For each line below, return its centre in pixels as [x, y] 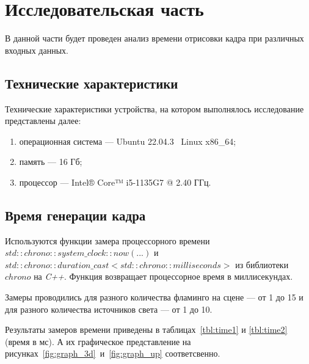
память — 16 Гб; [51, 162]
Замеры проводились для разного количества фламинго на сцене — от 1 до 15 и [154, 297]
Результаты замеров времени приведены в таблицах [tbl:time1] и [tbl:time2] [146, 329]
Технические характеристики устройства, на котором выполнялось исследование [154, 108]
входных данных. [37, 50]
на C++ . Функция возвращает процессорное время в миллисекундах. [163, 276]
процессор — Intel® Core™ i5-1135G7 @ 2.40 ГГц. [115, 182]
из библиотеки [262, 264]
